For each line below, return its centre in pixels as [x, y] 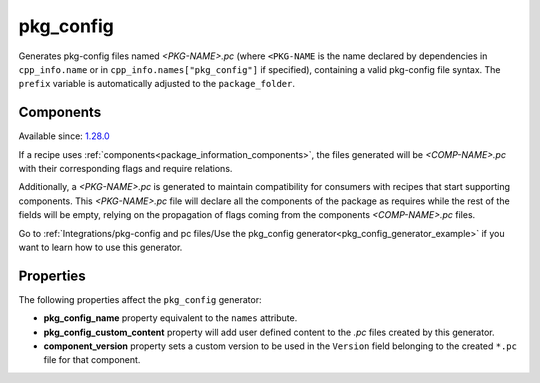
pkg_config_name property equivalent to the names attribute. [170, 318]
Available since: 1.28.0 [64, 136]
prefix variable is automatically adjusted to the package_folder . [156, 84]
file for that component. [92, 360]
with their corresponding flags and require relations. [125, 169]
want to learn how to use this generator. [100, 247]
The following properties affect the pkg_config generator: [140, 299]
